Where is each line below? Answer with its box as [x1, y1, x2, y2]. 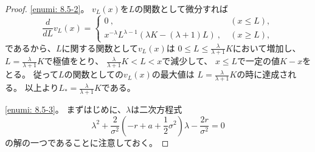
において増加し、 [232, 41, 301, 54]
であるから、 [5, 41, 56, 54]
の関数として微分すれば [134, 2, 228, 15]
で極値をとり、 [44, 55, 104, 67]
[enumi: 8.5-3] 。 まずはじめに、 [5, 102, 126, 115]
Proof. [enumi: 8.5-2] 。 [5, 2, 89, 15]
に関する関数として [61, 41, 139, 54]
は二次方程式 [131, 102, 182, 115]
